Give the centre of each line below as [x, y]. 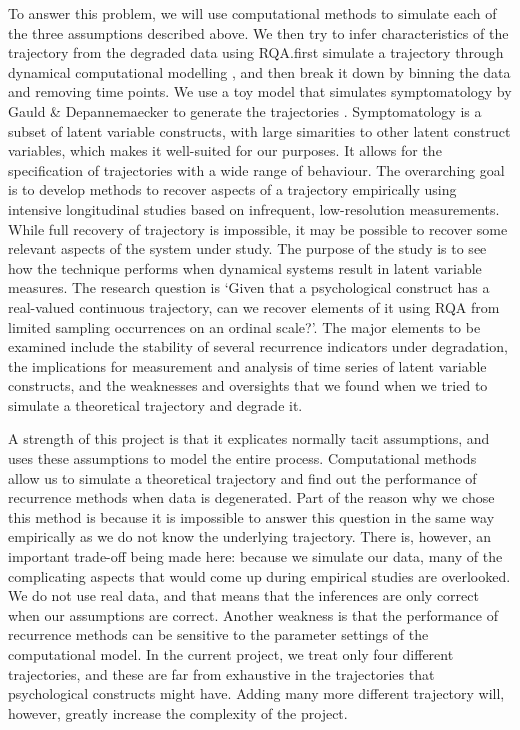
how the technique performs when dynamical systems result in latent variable [245, 267]
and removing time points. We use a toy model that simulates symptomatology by [260, 91]
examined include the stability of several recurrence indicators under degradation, [258, 346]
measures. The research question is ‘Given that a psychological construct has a [249, 287]
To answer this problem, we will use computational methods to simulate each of [252, 13]
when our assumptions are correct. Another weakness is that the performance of [253, 614]
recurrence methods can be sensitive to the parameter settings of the [218, 634]
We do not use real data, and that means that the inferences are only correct [243, 595]
